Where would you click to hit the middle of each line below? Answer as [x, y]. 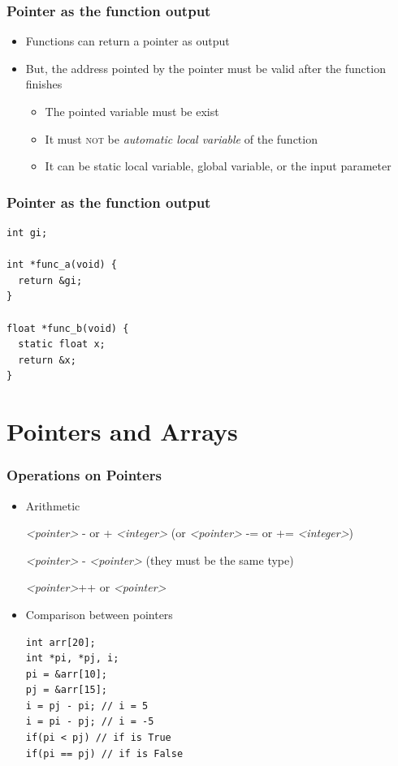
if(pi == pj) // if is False [104, 753]
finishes [44, 84]
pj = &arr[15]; [67, 690]
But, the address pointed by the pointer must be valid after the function [205, 68]
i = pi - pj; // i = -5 [90, 722]
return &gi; [50, 280]
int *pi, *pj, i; [72, 658]
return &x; [47, 360]
